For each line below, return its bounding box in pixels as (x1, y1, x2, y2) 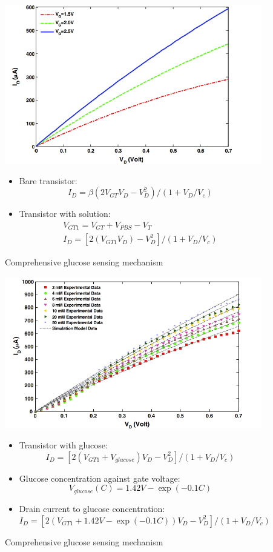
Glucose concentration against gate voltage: (19, 471, 180, 484)
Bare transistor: (19, 174, 77, 187)
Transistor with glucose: (19, 439, 108, 451)
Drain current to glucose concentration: (19, 502, 165, 514)
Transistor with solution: (19, 207, 111, 220)
